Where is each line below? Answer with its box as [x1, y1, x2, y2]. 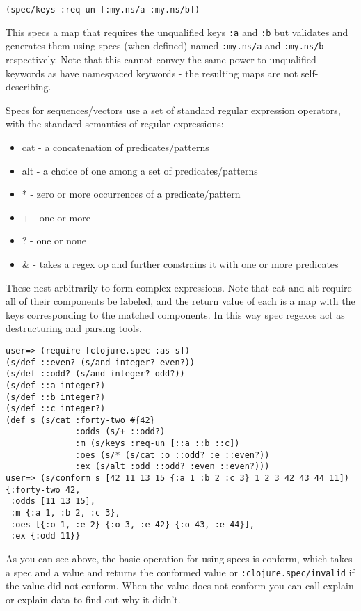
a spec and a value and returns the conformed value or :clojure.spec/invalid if [6, 564, 355, 579]
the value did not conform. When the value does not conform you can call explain [6, 578, 354, 593]
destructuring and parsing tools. [6, 321, 142, 335]
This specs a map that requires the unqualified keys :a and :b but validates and [6, 24, 348, 39]
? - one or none [22, 233, 86, 248]
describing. [6, 79, 51, 94]
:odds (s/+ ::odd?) [75, 427, 166, 437]
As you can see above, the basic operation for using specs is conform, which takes [6, 551, 353, 566]
